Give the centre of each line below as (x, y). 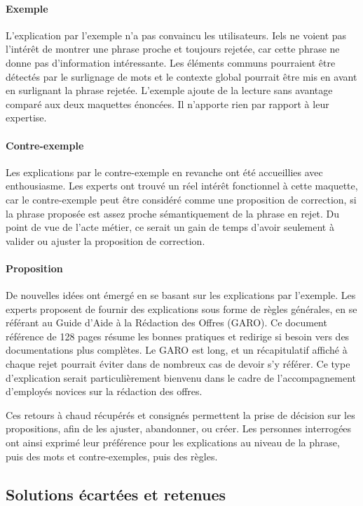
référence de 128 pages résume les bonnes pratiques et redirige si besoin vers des (178, 336)
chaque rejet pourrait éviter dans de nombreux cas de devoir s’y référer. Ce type (178, 364)
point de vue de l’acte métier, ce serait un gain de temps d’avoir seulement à (170, 227)
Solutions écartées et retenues (116, 494)
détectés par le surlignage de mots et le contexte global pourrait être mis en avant (181, 76)
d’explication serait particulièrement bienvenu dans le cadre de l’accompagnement (181, 377)
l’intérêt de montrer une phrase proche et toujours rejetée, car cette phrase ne (173, 49)
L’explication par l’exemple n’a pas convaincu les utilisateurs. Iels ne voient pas (176, 35)
